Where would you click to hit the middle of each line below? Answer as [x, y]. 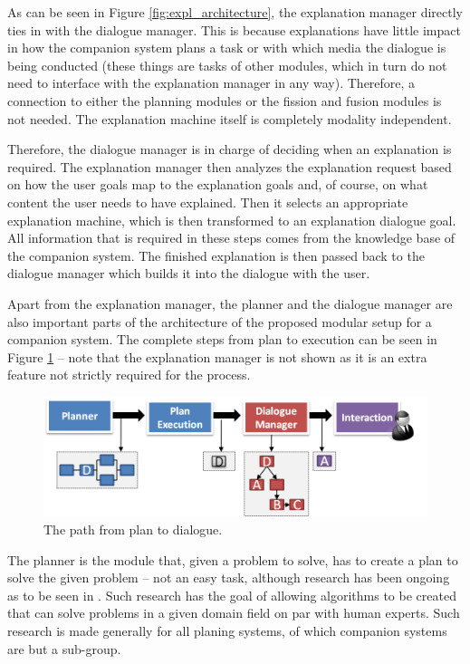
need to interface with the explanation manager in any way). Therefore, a [211, 83]
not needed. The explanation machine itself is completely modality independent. [230, 118]
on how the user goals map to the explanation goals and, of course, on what [218, 184]
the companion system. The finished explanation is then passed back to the [216, 255]
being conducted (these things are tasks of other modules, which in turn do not [227, 65]
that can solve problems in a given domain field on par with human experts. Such [234, 613]
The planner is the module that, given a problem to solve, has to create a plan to [233, 559]
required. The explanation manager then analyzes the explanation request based [230, 166]
